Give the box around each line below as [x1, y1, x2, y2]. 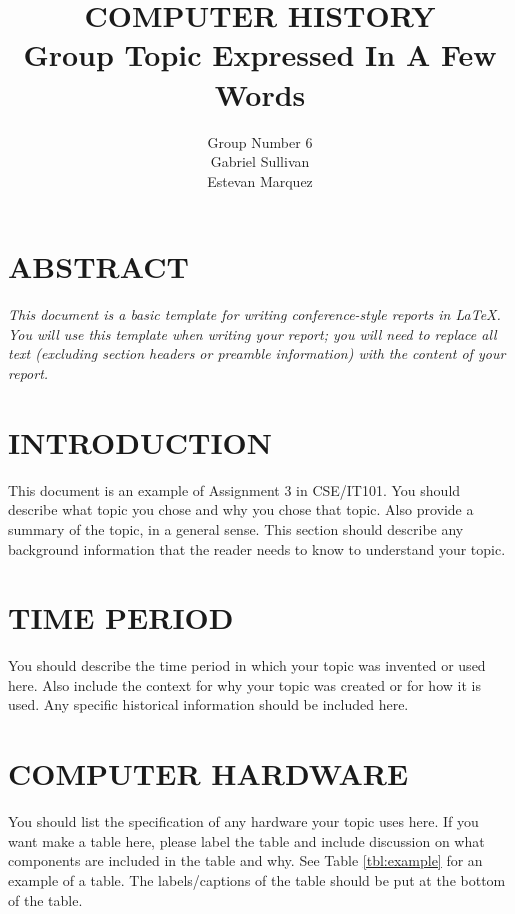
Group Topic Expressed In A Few [23, 34, 497, 75]
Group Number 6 [207, 131, 313, 152]
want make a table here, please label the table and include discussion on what [8, 830, 485, 851]
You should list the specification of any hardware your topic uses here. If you [8, 811, 479, 832]
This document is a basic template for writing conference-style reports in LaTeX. [8, 304, 501, 325]
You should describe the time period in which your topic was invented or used [8, 655, 486, 676]
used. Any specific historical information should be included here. [8, 694, 409, 715]
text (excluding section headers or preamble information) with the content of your [8, 343, 506, 364]
